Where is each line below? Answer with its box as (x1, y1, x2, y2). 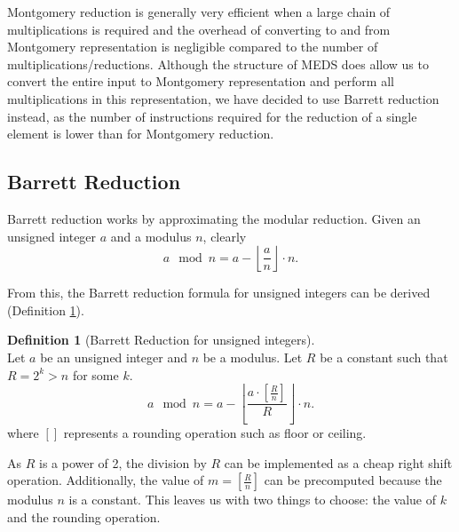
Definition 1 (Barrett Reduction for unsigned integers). (7, 330, 315, 349)
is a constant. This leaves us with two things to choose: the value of (68, 490, 437, 509)
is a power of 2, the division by (38, 453, 207, 472)
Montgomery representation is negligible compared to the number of (7, 37, 378, 56)
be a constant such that (320, 347, 448, 366)
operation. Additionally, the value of (7, 471, 204, 489)
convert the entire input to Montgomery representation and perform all (7, 72, 394, 91)
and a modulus (110, 226, 192, 245)
